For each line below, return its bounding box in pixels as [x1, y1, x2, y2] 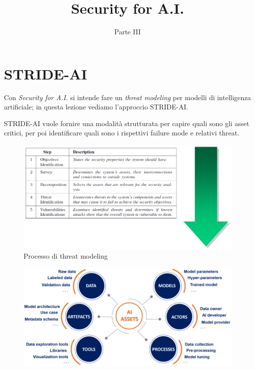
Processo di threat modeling [24, 251, 108, 261]
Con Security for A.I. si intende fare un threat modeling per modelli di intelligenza [4, 92, 251, 102]
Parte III [114, 26, 141, 37]
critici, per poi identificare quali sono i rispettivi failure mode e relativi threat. [4, 128, 239, 138]
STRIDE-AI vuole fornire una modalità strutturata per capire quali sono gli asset [4, 118, 250, 128]
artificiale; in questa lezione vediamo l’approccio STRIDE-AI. [4, 102, 188, 112]
